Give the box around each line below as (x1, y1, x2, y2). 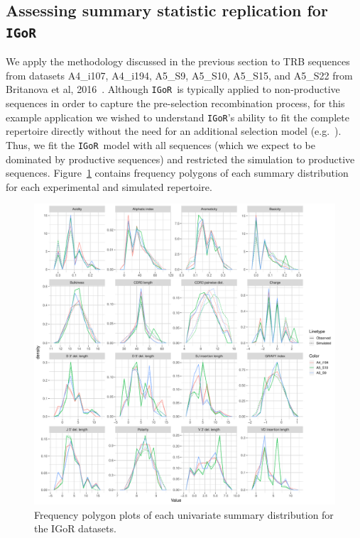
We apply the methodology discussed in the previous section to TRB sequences (6, 54, 350, 69)
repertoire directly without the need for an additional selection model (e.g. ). (6, 123, 342, 138)
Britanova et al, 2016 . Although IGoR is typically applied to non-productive (6, 82, 340, 97)
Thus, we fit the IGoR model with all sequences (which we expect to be (6, 137, 315, 152)
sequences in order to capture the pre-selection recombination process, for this (6, 96, 345, 111)
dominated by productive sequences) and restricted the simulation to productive (6, 151, 355, 166)
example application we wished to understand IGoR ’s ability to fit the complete (6, 109, 349, 124)
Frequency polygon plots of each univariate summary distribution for (34, 507, 334, 522)
